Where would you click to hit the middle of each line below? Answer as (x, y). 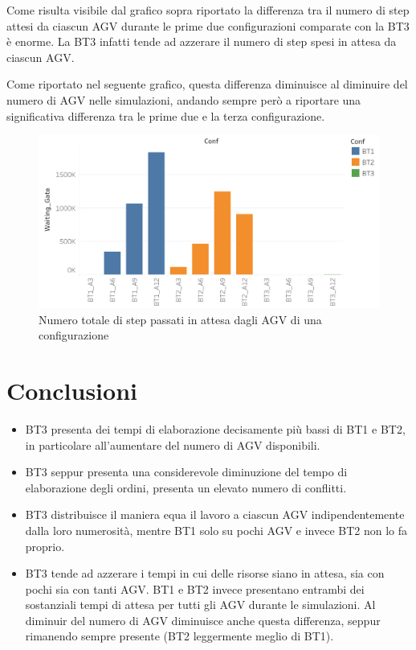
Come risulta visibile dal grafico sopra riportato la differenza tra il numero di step (208, 10)
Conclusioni (72, 391)
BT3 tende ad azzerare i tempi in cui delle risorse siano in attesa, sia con (205, 573)
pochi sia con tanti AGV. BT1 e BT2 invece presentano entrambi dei (195, 588)
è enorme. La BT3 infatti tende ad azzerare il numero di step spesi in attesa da (202, 41)
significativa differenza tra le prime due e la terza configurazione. (166, 115)
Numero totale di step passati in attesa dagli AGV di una (180, 319)
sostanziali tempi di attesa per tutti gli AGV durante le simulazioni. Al (200, 605)
